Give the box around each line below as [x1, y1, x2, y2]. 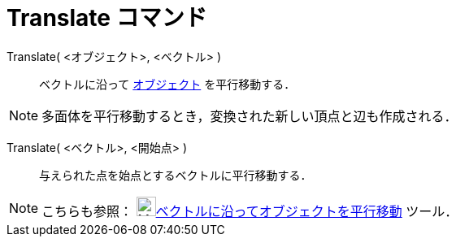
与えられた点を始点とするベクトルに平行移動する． [39, 167, 312, 182]
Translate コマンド [7, 4, 207, 32]
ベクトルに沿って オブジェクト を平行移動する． [39, 76, 296, 91]
